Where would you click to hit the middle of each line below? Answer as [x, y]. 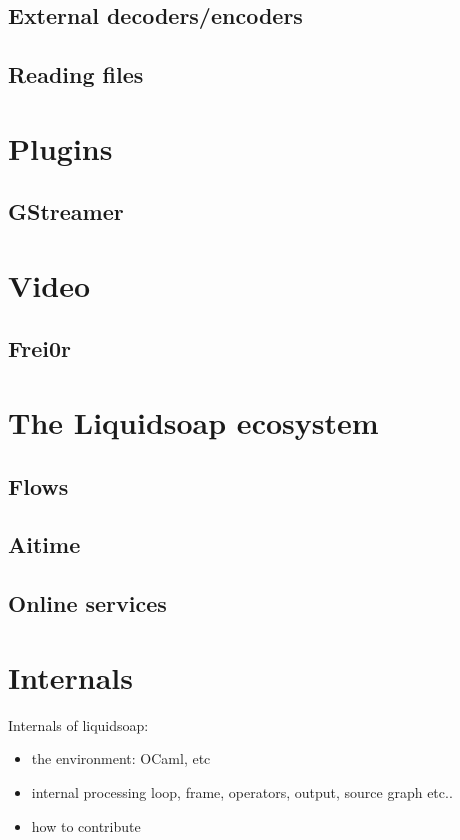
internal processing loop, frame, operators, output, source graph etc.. [242, 791]
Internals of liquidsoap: [78, 724]
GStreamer [66, 211]
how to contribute [86, 825]
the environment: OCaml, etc [121, 758]
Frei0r [39, 348]
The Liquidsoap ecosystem [193, 422]
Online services [87, 603]
